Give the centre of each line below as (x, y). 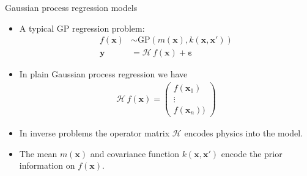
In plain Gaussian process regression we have (103, 74)
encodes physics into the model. (243, 133)
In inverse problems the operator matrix (94, 133)
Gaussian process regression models (71, 7)
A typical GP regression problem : (82, 28)
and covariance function (135, 153)
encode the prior (252, 153)
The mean (38, 153)
